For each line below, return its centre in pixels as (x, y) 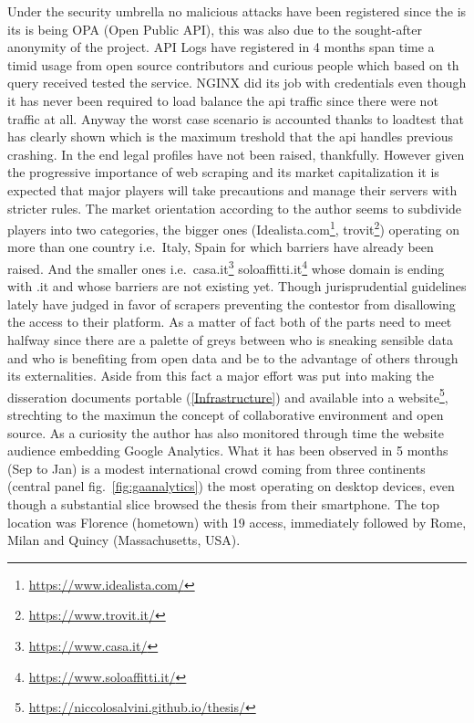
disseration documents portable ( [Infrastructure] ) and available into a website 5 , (228, 395)
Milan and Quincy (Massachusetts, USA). (124, 540)
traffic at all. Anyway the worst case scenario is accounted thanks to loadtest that (236, 118)
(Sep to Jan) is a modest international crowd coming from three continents (216, 468)
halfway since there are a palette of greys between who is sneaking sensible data (230, 340)
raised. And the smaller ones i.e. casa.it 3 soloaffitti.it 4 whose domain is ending (226, 267)
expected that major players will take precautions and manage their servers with (232, 189)
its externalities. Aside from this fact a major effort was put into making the (221, 376)
